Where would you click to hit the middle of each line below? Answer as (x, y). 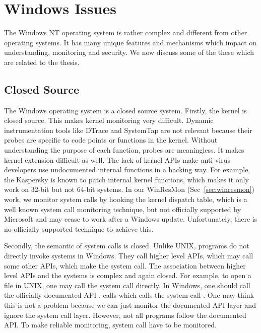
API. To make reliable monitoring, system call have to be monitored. (111, 325)
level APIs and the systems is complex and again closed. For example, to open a (128, 275)
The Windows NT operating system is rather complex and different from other (126, 32)
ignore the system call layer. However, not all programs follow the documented (125, 315)
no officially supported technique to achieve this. (79, 228)
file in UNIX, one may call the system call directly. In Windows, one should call (127, 285)
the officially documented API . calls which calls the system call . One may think (129, 295)
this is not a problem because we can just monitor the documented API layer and (130, 305)
